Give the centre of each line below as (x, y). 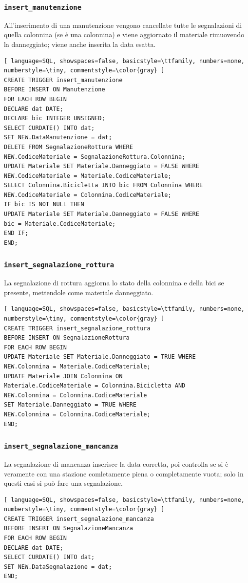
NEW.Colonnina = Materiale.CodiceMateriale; (77, 366)
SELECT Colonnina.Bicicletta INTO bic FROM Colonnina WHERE (104, 185)
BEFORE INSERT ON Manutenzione (55, 90)
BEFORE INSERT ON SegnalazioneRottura (67, 338)
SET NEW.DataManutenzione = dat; (58, 138)
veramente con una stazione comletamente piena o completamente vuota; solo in (124, 473)
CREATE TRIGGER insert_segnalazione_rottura (77, 328)
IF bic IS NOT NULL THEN (44, 205)
